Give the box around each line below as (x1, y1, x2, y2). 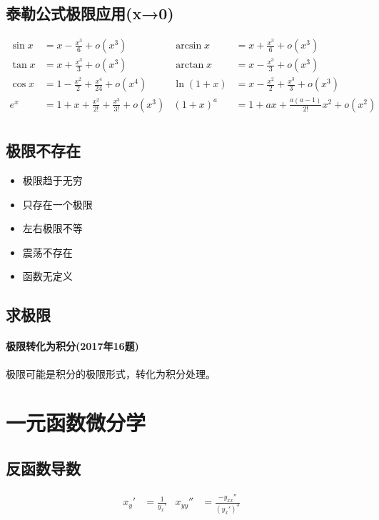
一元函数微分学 (6, 408, 146, 437)
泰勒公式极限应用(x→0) (6, 2, 174, 24)
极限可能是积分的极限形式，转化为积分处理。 (6, 366, 216, 381)
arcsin (176, 41, 202, 51)
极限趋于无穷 (22, 173, 83, 188)
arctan (176, 60, 204, 71)
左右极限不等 (22, 221, 83, 236)
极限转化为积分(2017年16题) (6, 339, 139, 354)
